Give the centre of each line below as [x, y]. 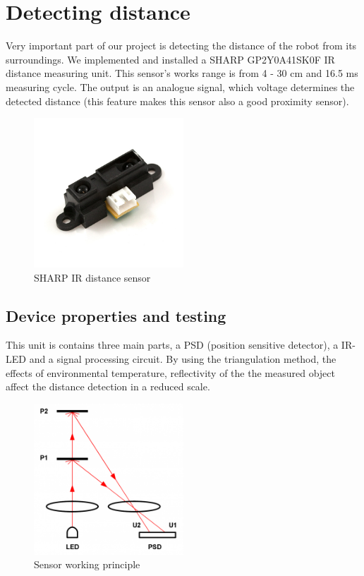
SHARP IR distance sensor [92, 277]
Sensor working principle [87, 564]
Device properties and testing [116, 315]
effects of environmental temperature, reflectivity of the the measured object [170, 372]
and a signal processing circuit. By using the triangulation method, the [183, 359]
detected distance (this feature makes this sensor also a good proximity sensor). [177, 101]
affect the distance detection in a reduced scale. [108, 386]
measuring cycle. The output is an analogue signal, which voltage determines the [180, 86]
